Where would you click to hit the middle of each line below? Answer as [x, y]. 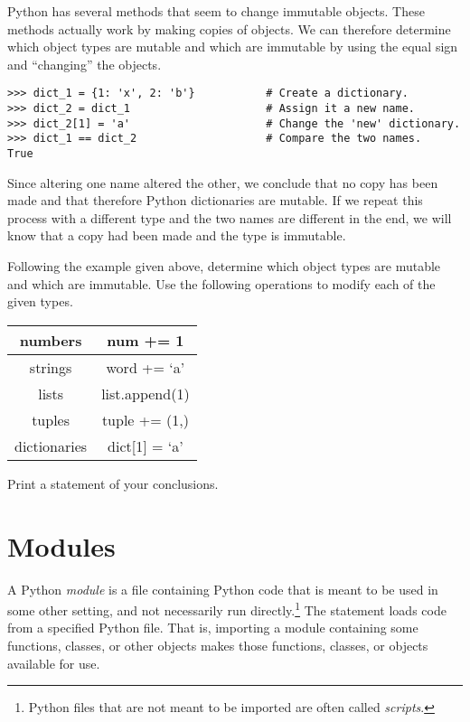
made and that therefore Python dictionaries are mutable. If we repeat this [215, 200]
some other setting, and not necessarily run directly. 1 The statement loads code [227, 609]
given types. [40, 301]
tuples [51, 419]
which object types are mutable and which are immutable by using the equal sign [233, 47]
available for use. [54, 663]
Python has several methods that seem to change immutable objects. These [216, 11]
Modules [61, 545]
